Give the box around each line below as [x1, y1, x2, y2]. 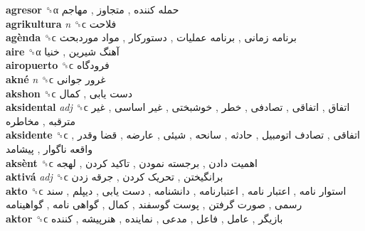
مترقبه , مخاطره [6, 113, 76, 128]
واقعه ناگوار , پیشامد [6, 141, 92, 156]
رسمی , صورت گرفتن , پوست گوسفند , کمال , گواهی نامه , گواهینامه [6, 197, 302, 212]
